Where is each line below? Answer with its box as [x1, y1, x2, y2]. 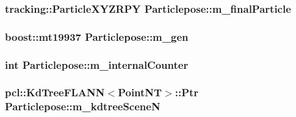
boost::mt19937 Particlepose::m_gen [5, 29, 189, 44]
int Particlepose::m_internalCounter [5, 57, 189, 72]
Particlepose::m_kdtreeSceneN [5, 99, 161, 114]
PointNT [118, 85, 162, 100]
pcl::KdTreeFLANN [5, 85, 105, 100]
